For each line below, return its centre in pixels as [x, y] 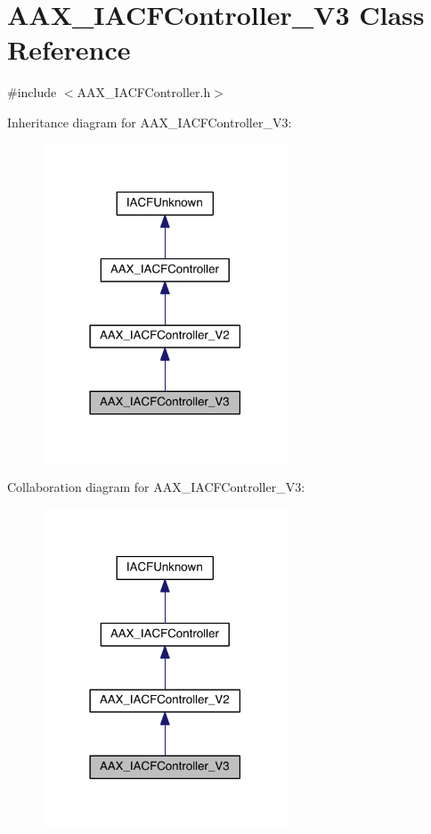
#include [32, 92]
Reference [69, 49]
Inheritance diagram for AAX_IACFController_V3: [150, 122]
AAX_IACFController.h [144, 92]
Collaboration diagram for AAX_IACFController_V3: [156, 487]
